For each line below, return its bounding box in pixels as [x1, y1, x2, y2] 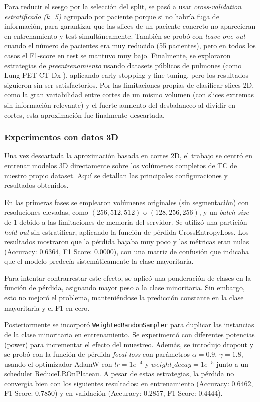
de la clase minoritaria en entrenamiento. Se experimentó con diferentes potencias [4, 329, 255, 339]
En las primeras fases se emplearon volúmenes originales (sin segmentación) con [4, 196, 249, 207]
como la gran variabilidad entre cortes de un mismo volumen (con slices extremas [4, 89, 254, 100]
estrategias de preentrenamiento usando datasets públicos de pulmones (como [4, 60, 242, 70]
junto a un [216, 358, 248, 369]
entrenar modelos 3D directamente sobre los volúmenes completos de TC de [4, 160, 237, 170]
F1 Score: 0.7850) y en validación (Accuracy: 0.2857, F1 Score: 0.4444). [4, 388, 223, 398]
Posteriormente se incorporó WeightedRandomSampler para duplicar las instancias [4, 319, 254, 330]
